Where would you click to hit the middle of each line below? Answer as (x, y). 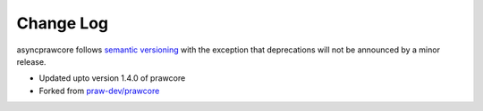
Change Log (63, 23)
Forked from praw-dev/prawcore (99, 91)
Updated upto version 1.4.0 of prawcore (112, 78)
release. (31, 61)
